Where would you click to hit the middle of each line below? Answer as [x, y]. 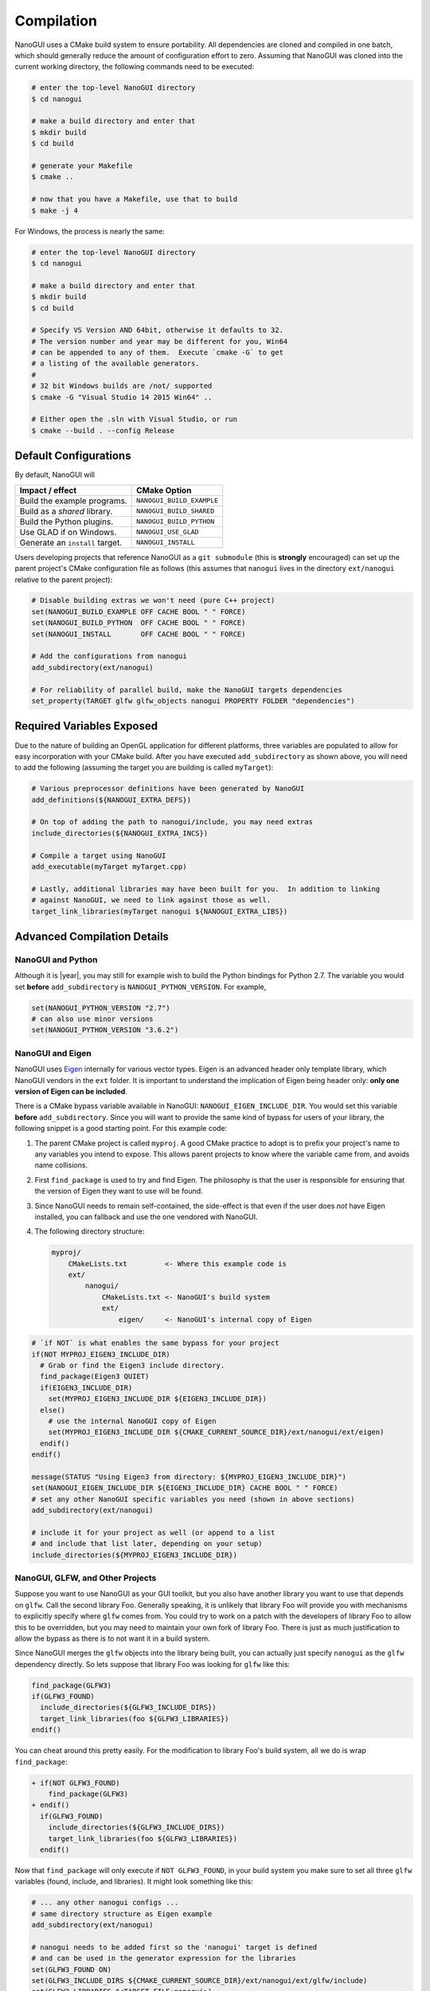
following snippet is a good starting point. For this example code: [121, 1128]
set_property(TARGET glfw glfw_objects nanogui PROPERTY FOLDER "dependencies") [193, 701]
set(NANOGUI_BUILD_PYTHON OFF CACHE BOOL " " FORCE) [139, 623]
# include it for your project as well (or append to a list [153, 1532]
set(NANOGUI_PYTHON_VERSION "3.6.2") [105, 1030]
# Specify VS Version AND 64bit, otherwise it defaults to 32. [158, 330]
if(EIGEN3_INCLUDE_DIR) [86, 1387]
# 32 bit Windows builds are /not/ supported [122, 386]
